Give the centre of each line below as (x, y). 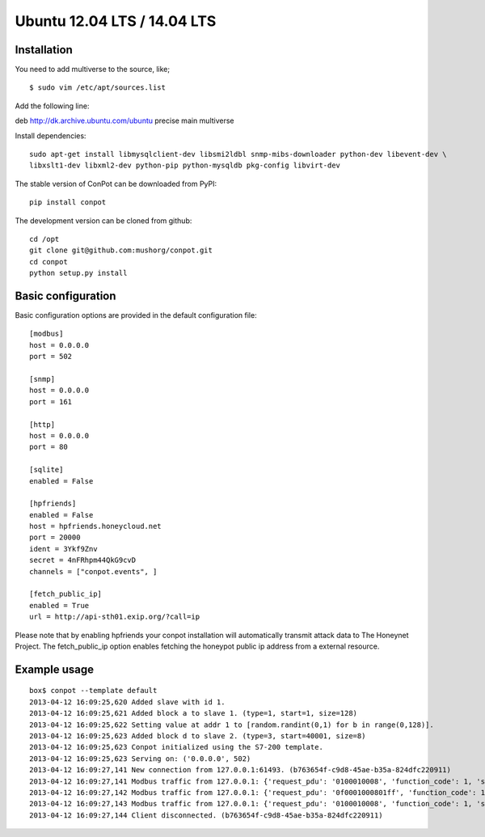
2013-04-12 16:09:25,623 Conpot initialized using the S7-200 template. (176, 747)
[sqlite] (46, 470)
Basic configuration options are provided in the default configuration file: (136, 315)
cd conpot (48, 262)
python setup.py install (78, 273)
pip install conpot (68, 203)
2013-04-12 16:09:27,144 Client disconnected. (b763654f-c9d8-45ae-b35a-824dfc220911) (206, 815)
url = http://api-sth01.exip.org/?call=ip (115, 617)
